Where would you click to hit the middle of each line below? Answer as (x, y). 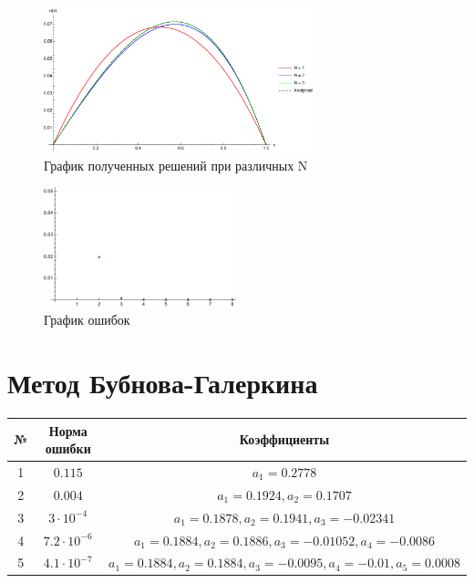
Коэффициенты (284, 439)
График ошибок (87, 320)
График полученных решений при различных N (176, 165)
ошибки (68, 448)
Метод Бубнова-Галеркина (163, 383)
